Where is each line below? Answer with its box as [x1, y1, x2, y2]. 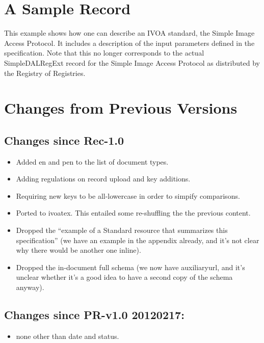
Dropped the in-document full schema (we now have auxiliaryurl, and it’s [16, 261, 245, 272]
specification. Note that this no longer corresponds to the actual [4, 47, 204, 58]
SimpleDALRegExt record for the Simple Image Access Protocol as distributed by [4, 57, 260, 68]
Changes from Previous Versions [4, 97, 237, 118]
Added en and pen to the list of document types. [16, 156, 169, 167]
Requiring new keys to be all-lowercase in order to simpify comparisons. [16, 190, 240, 201]
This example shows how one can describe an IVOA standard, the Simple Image [4, 28, 255, 38]
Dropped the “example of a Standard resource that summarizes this [16, 225, 228, 235]
